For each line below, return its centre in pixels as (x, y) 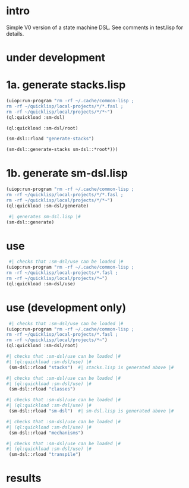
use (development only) (66, 308)
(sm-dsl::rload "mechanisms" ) (46, 433)
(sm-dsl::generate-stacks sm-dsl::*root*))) (62, 150)
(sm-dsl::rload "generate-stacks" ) (50, 139)
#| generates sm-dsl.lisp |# (45, 216)
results (24, 478)
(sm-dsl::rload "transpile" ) (45, 455)
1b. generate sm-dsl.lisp (67, 173)
